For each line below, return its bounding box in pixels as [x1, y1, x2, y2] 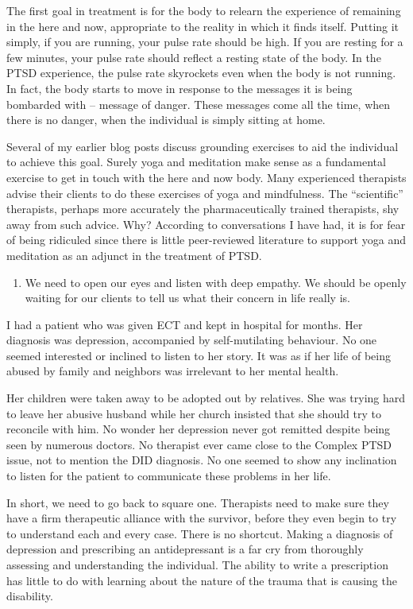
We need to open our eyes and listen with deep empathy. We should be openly [25, 273, 407, 290]
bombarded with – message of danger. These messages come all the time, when [6, 95, 391, 112]
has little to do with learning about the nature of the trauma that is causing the [6, 572, 397, 588]
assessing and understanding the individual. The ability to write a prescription [6, 557, 388, 572]
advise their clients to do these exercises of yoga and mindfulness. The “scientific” [6, 184, 403, 201]
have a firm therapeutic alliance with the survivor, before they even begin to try [6, 510, 397, 526]
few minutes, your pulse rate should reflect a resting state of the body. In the [6, 48, 381, 65]
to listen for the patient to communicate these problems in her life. [6, 467, 331, 484]
